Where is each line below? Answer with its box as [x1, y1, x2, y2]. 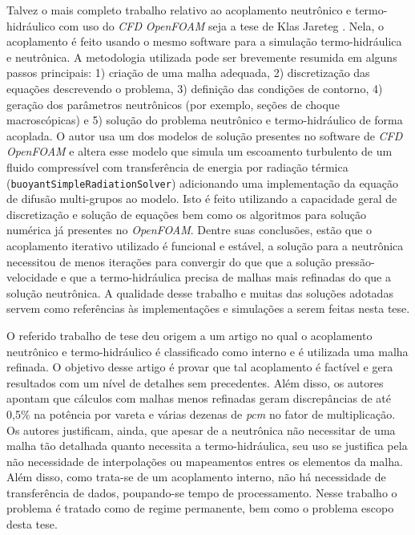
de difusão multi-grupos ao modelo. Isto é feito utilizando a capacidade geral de [6, 190, 397, 207]
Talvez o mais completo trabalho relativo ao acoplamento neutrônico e [6, 2, 352, 18]
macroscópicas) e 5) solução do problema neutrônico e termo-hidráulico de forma [6, 111, 403, 128]
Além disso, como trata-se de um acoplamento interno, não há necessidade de [6, 468, 386, 485]
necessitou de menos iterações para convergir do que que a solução [6, 253, 332, 270]
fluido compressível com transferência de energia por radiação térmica [6, 158, 349, 175]
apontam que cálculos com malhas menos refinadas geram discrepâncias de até [6, 390, 392, 407]
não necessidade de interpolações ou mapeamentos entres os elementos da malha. [6, 452, 403, 469]
